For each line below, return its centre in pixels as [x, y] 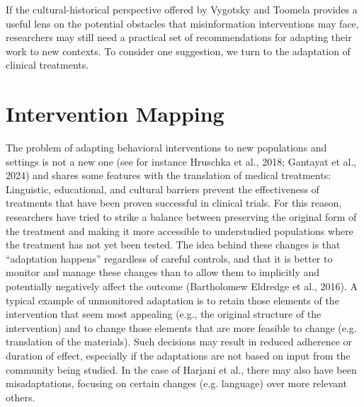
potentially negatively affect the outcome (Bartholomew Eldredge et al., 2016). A [182, 286]
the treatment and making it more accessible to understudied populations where [180, 230]
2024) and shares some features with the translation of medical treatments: [169, 175]
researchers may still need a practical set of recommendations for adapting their [179, 37]
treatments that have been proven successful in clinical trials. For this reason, [174, 203]
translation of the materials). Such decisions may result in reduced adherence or [179, 342]
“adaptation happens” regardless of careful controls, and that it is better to [169, 258]
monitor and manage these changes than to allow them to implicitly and [163, 272]
